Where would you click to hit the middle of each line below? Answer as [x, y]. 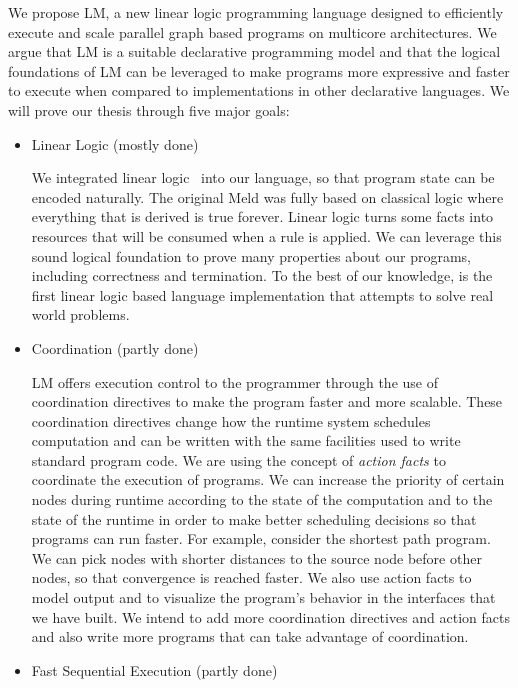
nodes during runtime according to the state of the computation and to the [262, 499]
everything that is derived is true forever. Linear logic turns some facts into [262, 216]
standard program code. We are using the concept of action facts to [238, 459]
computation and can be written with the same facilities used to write [246, 440]
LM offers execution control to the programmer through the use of [234, 381]
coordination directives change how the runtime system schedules [231, 420]
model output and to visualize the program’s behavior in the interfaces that [263, 597]
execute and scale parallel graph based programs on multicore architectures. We [252, 31]
